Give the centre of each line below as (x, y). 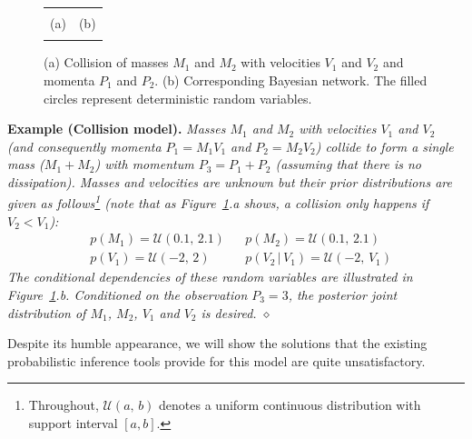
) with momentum (144, 164)
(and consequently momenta (84, 146)
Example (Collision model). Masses (117, 129)
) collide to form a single (384, 146)
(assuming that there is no (348, 164)
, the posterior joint (343, 294)
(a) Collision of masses (106, 62)
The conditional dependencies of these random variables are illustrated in (210, 277)
